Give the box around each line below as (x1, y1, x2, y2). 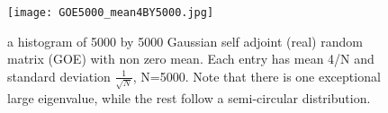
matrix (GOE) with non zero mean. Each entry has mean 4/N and (7, 49, 374, 68)
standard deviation (7, 66, 111, 85)
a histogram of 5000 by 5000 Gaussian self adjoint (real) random (7, 31, 363, 50)
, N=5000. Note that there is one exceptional (132, 66, 381, 85)
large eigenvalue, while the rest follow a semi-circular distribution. (7, 88, 371, 107)
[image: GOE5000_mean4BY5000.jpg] (7, 6, 214, 19)
